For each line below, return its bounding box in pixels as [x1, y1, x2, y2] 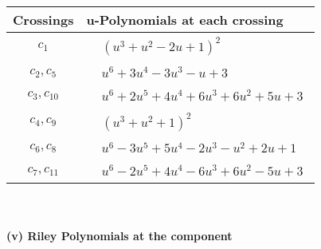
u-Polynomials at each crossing [86, 10, 284, 29]
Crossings [13, 10, 74, 29]
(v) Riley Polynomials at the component [6, 227, 233, 243]
